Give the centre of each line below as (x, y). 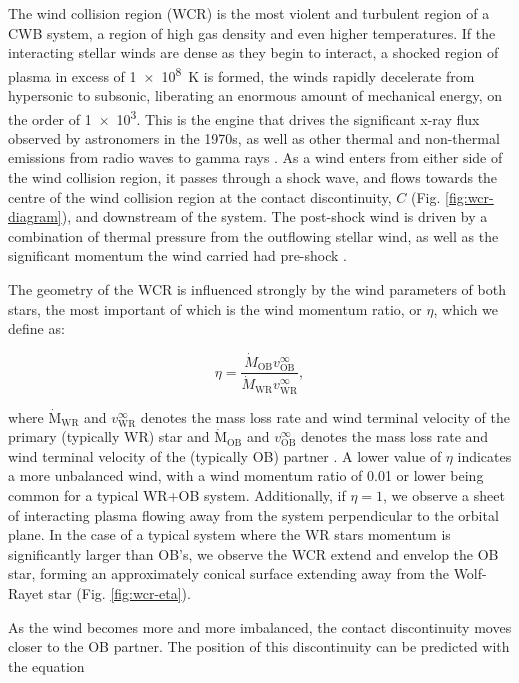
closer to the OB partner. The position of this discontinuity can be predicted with (259, 646)
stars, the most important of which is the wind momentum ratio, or (215, 308)
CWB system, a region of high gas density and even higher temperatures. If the (252, 32)
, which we (466, 308)
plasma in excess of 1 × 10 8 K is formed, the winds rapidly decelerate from (241, 74)
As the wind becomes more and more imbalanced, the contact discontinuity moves (260, 626)
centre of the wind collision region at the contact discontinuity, (200, 196)
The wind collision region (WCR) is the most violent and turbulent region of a (249, 13)
